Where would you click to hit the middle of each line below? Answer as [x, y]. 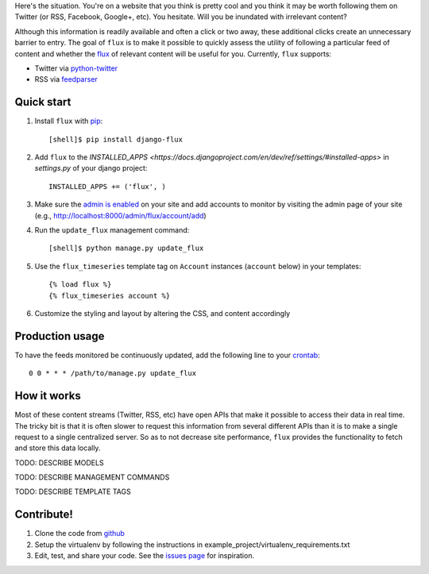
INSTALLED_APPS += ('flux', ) [108, 186]
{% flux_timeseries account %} [110, 295]
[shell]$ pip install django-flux [116, 139]
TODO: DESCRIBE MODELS [59, 462]
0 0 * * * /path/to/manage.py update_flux [113, 374]
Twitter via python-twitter [76, 68]
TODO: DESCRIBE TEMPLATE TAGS [73, 491]
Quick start [43, 102]
